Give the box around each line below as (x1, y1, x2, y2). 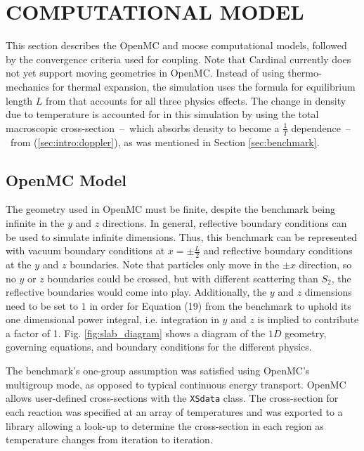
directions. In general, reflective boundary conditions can (102, 215, 347, 230)
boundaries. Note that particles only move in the (70, 256, 280, 271)
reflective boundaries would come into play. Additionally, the (6, 285, 267, 299)
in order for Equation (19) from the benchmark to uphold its (89, 298, 351, 313)
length (6, 93, 33, 107)
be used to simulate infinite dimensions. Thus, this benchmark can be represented (6, 229, 357, 244)
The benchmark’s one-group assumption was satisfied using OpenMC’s (6, 363, 310, 378)
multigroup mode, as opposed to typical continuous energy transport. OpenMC (6, 377, 346, 391)
